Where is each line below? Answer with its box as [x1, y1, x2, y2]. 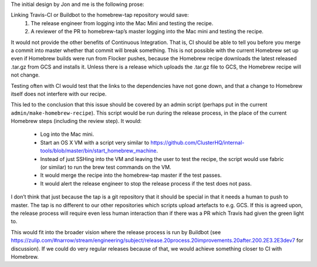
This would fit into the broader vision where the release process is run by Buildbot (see [11, 228, 221, 235]
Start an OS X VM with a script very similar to [40, 139, 150, 146]
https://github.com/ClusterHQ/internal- [150, 139, 245, 146]
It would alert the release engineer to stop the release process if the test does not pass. [40, 180, 252, 187]
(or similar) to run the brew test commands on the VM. [40, 164, 171, 171]
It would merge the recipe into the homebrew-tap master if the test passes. [40, 172, 222, 179]
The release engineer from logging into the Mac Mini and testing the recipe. [31, 19, 214, 26]
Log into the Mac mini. [40, 131, 95, 138]
